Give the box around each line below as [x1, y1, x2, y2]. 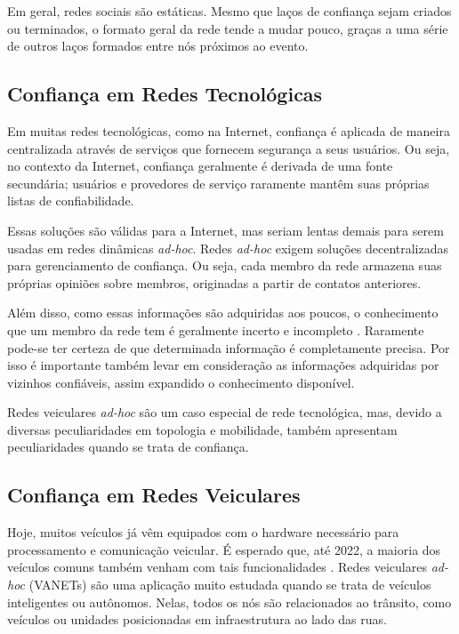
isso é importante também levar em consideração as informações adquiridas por [7, 356, 439, 374]
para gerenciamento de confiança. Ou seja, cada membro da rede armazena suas [7, 256, 442, 275]
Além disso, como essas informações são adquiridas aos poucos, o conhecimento [7, 303, 439, 322]
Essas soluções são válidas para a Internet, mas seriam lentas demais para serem [7, 221, 444, 239]
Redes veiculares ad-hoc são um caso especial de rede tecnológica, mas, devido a [7, 403, 442, 421]
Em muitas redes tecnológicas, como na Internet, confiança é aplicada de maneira [7, 121, 450, 140]
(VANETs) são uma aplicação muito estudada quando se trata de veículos [28, 575, 431, 594]
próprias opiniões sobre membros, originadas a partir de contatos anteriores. [7, 273, 422, 292]
